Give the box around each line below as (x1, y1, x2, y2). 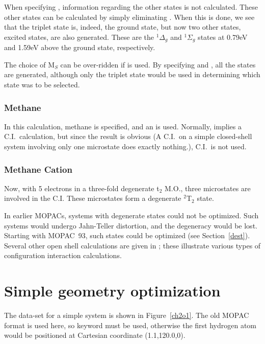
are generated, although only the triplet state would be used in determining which (4, 69, 260, 80)
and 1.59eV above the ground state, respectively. (4, 42, 155, 53)
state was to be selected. (4, 79, 80, 90)
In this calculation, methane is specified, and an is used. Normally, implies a (4, 121, 242, 131)
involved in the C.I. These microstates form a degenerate (4, 193, 181, 203)
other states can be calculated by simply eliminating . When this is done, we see (4, 11, 255, 22)
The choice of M (4, 59, 55, 70)
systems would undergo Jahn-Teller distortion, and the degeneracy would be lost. (4, 220, 257, 231)
